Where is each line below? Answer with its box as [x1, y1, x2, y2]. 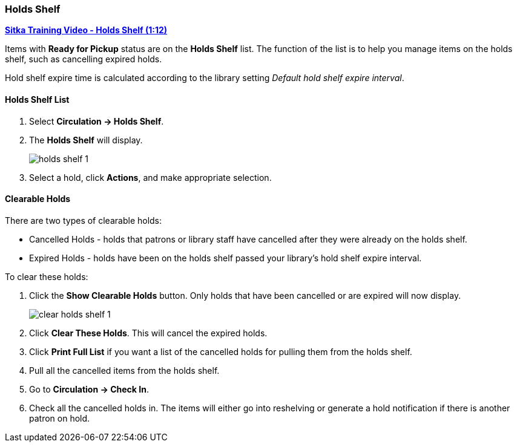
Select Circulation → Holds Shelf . [29, 116, 164, 126]
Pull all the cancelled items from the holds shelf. [29, 365, 220, 376]
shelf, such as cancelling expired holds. [5, 54, 162, 65]
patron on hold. [29, 413, 90, 423]
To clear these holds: [5, 271, 88, 282]
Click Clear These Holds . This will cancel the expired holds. [29, 327, 268, 338]
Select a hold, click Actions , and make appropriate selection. [29, 172, 272, 183]
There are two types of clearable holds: [5, 215, 162, 226]
